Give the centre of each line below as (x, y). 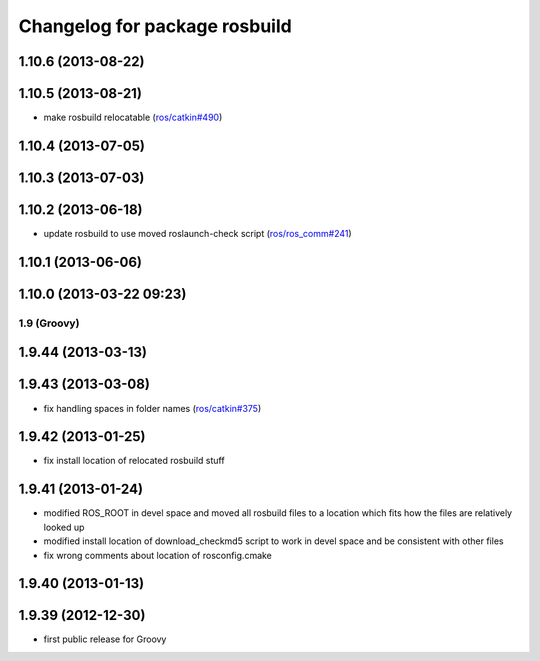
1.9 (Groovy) (49, 323)
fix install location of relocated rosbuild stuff (134, 461)
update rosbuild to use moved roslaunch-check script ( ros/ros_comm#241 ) (197, 234)
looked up (64, 527)
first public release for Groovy (105, 639)
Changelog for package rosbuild (155, 26)
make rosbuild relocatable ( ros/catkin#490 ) (133, 117)
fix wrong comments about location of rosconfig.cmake (157, 555)
